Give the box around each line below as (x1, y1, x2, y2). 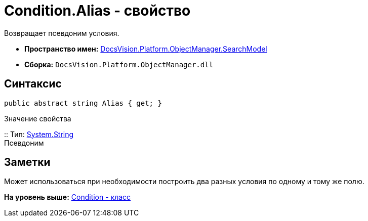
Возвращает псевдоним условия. (4, 28, 119, 37)
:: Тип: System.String (4, 129, 74, 139)
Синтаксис (4, 77, 62, 91)
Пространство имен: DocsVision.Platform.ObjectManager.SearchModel (24, 44, 267, 53)
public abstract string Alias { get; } (4, 99, 162, 107)
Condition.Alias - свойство (4, 2, 191, 19)
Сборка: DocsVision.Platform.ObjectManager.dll (24, 60, 214, 69)
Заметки (4, 156, 51, 169)
